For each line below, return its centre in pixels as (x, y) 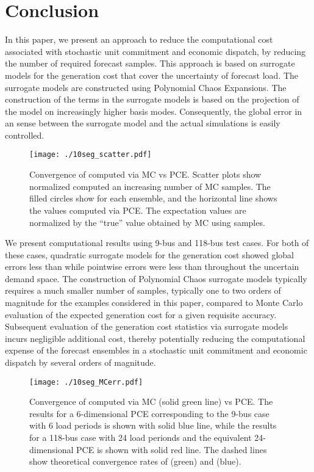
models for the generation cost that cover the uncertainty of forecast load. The (152, 75)
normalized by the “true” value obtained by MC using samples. (147, 222)
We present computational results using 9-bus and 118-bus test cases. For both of (157, 243)
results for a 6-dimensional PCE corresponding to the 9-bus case (149, 413)
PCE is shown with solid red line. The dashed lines (172, 449)
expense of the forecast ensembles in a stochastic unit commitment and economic (156, 350)
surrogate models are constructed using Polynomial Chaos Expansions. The (146, 87)
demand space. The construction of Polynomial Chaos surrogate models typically (156, 278)
